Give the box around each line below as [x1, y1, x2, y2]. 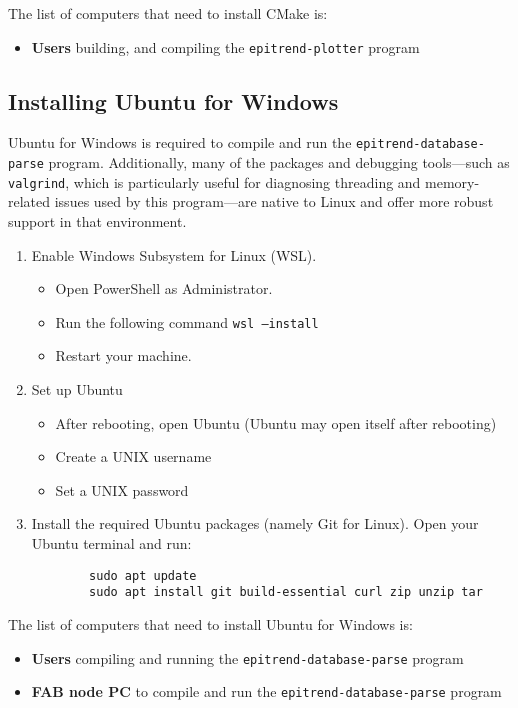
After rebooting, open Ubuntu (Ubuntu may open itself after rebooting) [55, 412, 497, 433]
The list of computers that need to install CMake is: [8, 3, 328, 23]
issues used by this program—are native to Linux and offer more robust [54, 191, 494, 212]
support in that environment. [8, 211, 187, 232]
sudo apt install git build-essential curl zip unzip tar [89, 585, 483, 600]
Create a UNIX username [55, 446, 212, 467]
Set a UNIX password [55, 479, 189, 500]
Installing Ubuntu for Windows [8, 85, 339, 116]
